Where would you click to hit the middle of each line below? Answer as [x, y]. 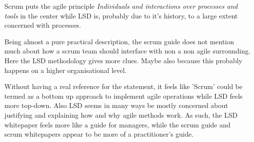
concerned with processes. [43, 25]
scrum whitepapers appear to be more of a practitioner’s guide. [99, 134]
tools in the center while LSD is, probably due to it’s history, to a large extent [121, 15]
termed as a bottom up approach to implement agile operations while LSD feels [124, 96]
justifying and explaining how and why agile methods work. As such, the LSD [121, 115]
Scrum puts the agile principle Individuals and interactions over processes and [121, 6]
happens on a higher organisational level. [66, 70]
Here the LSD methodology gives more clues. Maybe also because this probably [123, 60]
